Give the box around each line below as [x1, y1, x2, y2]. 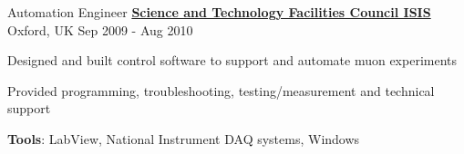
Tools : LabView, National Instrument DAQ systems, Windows [7, 129, 360, 148]
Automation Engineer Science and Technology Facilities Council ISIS [7, 3, 431, 21]
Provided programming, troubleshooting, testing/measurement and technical [7, 81, 435, 100]
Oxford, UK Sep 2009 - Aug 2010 [7, 20, 193, 39]
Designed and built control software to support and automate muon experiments [7, 51, 458, 70]
